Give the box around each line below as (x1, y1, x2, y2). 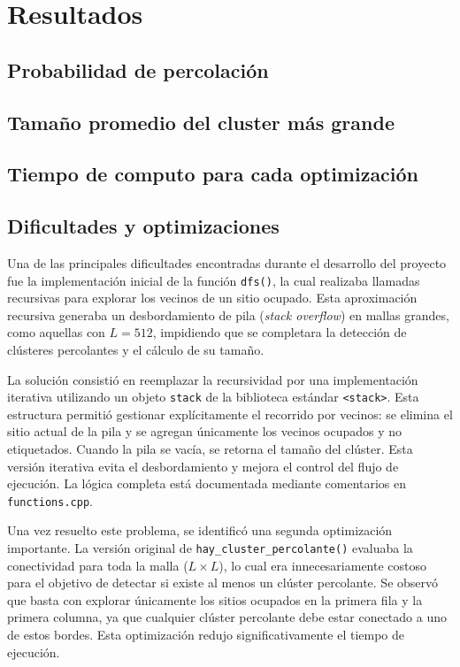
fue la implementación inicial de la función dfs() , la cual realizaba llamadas (7, 271, 420, 289)
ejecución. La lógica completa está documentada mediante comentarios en (7, 474, 407, 493)
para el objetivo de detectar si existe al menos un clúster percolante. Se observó (7, 573, 439, 592)
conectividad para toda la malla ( (7, 556, 188, 574)
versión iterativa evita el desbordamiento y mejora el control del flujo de (7, 456, 399, 475)
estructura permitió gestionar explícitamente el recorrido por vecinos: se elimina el (7, 404, 453, 423)
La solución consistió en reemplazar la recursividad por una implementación (7, 370, 418, 388)
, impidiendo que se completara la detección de (152, 323, 407, 341)
